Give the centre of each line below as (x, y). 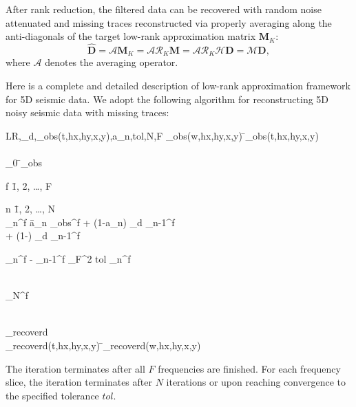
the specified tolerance (52, 395)
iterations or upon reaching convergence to (256, 382)
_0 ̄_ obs (24, 163)
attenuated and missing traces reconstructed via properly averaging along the (169, 22)
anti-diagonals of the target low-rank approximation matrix (131, 36)
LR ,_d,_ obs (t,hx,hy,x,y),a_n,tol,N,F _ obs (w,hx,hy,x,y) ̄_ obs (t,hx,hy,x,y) (162, 135)
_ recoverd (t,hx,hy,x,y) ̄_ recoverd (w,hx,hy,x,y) (103, 345)
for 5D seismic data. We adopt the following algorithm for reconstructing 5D (167, 99)
